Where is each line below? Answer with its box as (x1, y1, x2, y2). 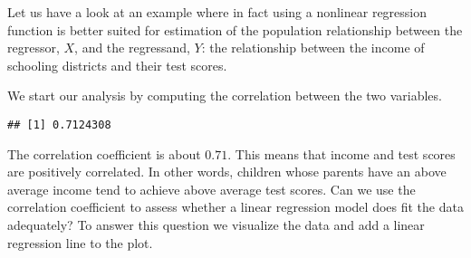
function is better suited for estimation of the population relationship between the (7, 20, 463, 39)
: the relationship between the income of (201, 38, 425, 57)
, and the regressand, (74, 38, 190, 57)
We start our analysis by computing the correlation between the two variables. (7, 86, 442, 105)
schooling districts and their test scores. (7, 55, 227, 74)
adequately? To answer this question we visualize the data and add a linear (7, 215, 425, 234)
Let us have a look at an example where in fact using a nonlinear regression (7, 3, 428, 21)
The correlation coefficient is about (7, 144, 201, 163)
